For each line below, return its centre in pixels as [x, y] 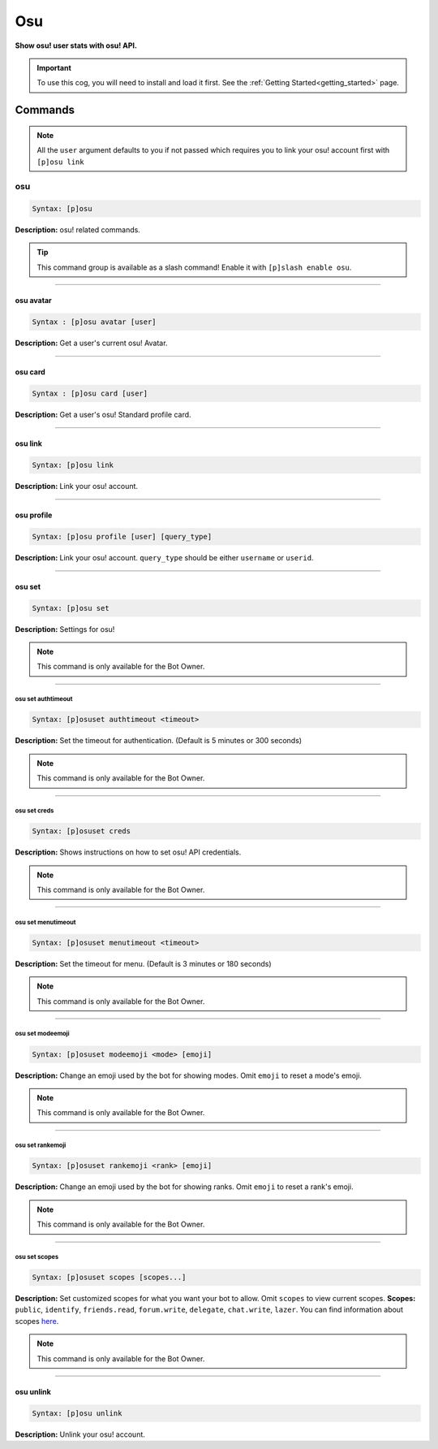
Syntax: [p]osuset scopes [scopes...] [109, 1278]
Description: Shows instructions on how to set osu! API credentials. [128, 852]
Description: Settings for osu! [65, 629]
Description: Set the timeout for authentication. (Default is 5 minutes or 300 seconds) [159, 741]
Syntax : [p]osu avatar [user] [94, 322]
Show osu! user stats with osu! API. [76, 45]
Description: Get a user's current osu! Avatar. [91, 343]
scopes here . [37, 1321]
